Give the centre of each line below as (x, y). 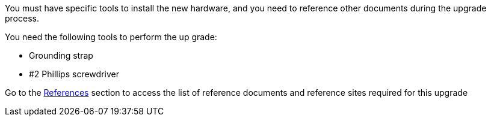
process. (22, 18)
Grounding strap (61, 55)
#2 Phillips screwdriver (74, 74)
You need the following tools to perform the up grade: (111, 37)
